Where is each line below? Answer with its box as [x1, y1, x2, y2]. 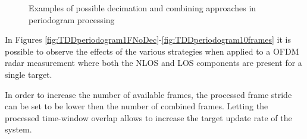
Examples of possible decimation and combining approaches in [29, 2, 256, 14]
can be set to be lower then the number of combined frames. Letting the [5, 100, 268, 112]
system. [5, 123, 32, 135]
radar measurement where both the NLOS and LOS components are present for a [5, 56, 302, 69]
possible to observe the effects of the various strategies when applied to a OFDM [5, 45, 299, 57]
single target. [5, 68, 52, 80]
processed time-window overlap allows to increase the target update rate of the [5, 111, 292, 124]
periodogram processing [29, 13, 115, 26]
